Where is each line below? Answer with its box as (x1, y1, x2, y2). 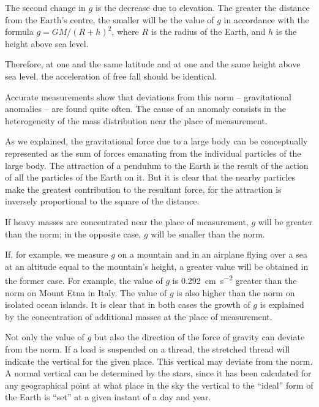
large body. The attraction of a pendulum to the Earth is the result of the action (5, 159, 309, 171)
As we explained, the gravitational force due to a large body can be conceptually (5, 135, 308, 147)
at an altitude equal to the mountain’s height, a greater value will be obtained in (5, 260, 309, 272)
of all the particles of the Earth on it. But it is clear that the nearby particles (5, 171, 296, 184)
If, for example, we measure (5, 248, 108, 261)
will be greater (258, 215, 313, 228)
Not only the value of (5, 330, 84, 343)
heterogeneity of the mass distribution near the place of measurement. (5, 114, 268, 127)
